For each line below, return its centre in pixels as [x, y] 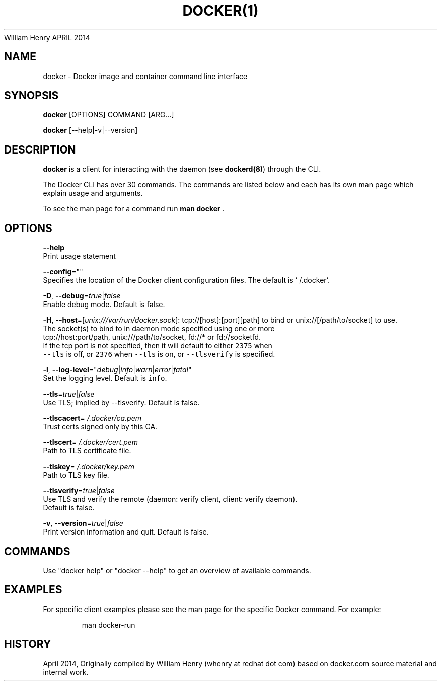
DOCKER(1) [220, 11]
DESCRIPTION [40, 149]
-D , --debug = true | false [82, 296]
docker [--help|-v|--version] [90, 130]
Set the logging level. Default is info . [105, 378]
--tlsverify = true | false [79, 491]
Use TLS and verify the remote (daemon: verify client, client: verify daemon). [170, 499]
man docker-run [108, 625]
